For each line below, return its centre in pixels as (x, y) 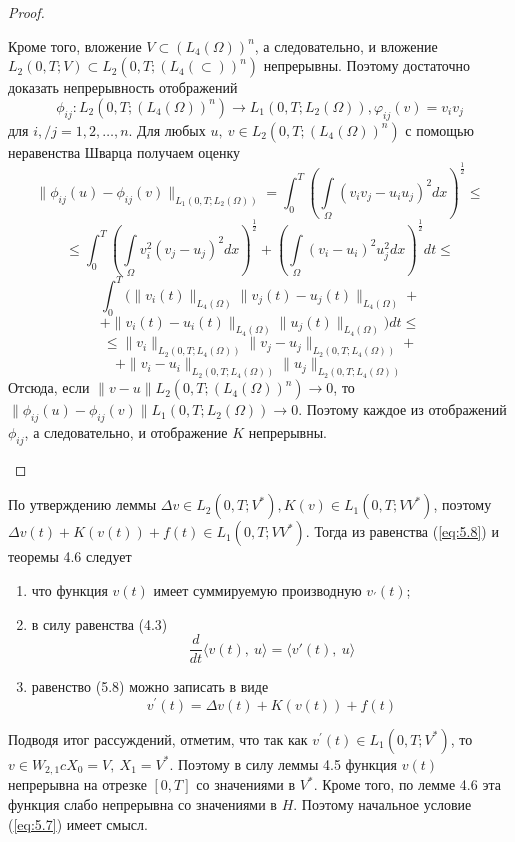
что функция (69, 589)
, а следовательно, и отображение (126, 432)
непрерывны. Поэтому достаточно (366, 65)
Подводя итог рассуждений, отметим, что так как (158, 738)
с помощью (439, 129)
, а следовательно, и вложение (346, 45)
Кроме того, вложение (75, 45)
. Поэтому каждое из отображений (402, 409)
